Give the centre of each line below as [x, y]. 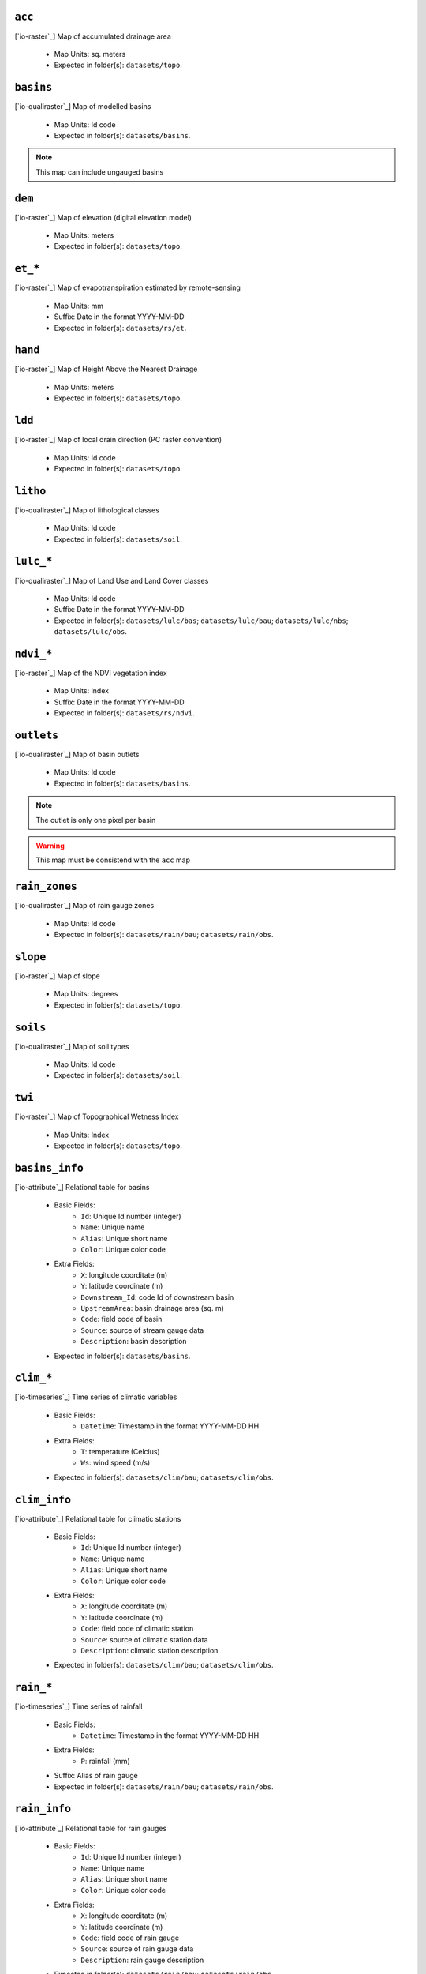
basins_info [49, 1168]
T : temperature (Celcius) [121, 1451]
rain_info [43, 1809]
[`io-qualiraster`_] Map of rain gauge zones [84, 906]
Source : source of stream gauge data [142, 1330]
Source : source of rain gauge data [137, 1949]
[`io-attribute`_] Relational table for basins [82, 1188]
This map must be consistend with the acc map [113, 860]
